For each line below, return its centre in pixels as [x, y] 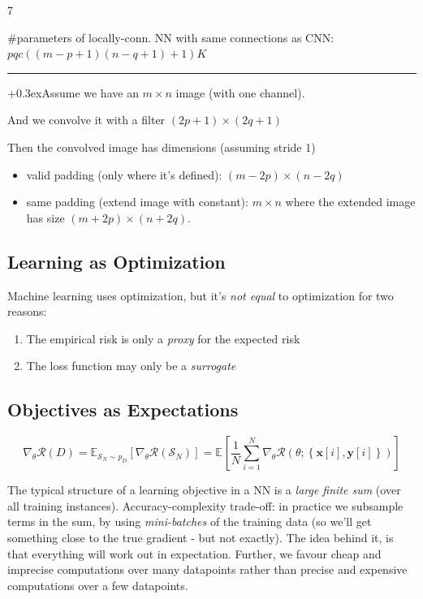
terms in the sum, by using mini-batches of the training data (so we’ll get [190, 521]
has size [45, 217]
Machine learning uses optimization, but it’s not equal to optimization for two [201, 295]
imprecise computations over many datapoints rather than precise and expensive [207, 569]
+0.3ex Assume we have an [73, 92]
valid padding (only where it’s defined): [124, 174]
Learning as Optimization [117, 261]
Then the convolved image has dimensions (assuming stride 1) [162, 147]
